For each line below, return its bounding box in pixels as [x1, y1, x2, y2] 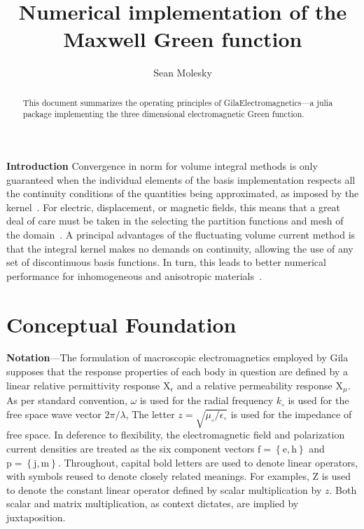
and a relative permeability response [176, 377, 332, 392]
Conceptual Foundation [6, 309, 237, 338]
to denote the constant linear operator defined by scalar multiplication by [6, 482, 322, 497]
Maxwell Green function [63, 25, 302, 53]
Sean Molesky [153, 65, 212, 80]
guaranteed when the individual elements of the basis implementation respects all [6, 172, 356, 187]
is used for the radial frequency [139, 393, 274, 408]
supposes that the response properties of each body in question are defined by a [6, 364, 348, 379]
